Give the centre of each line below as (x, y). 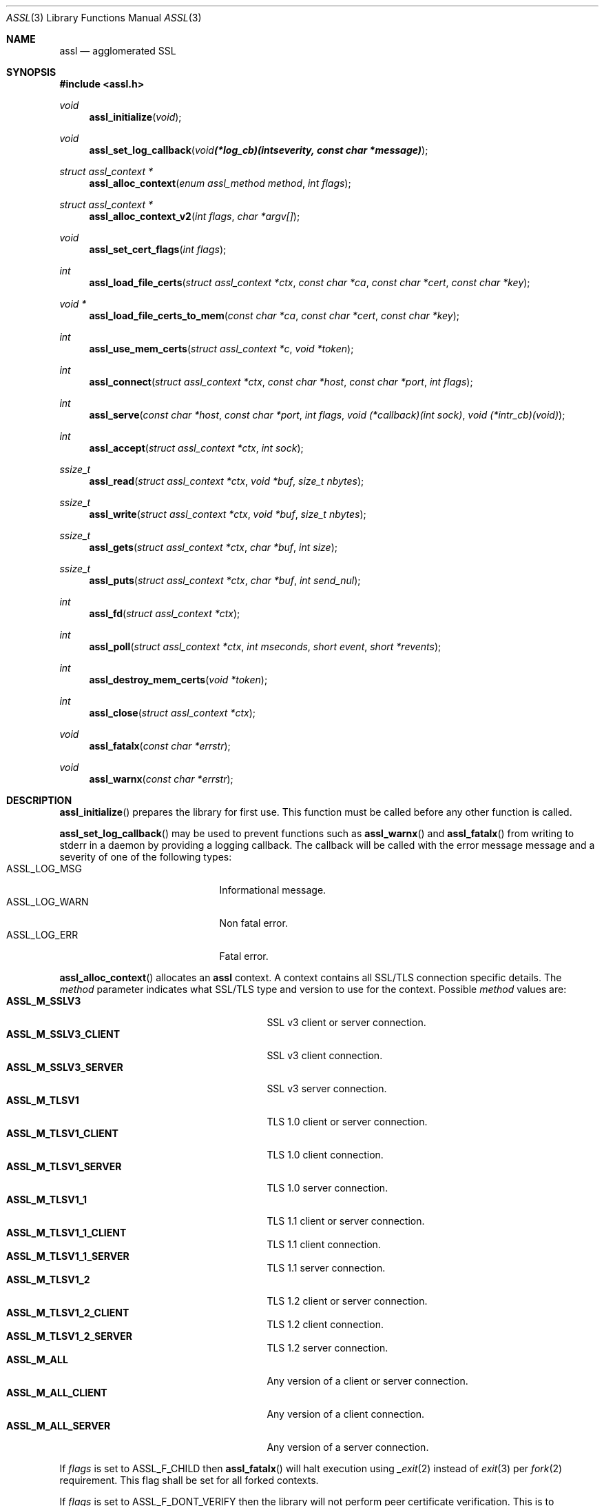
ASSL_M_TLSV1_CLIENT (62, 1133)
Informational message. (273, 890)
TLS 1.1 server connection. (326, 1268)
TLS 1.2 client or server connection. (347, 1301)
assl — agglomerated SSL (118, 51)
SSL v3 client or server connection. (346, 1022)
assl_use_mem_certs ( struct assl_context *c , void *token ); (221, 349)
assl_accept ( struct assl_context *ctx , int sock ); (196, 448)
